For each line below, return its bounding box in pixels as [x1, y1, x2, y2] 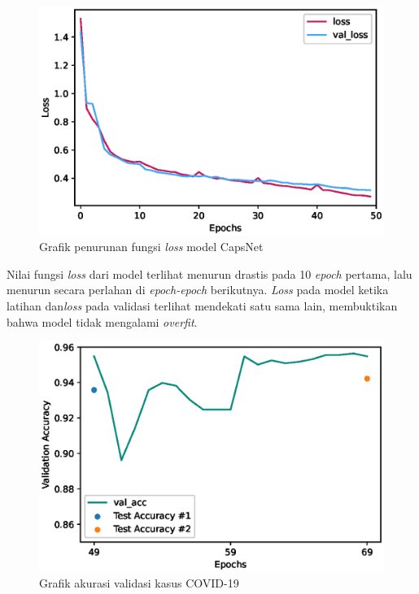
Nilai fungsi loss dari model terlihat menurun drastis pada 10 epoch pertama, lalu [7, 265, 412, 282]
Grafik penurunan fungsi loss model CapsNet [39, 238, 264, 255]
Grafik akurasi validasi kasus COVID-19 [39, 574, 239, 592]
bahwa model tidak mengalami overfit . [7, 313, 198, 330]
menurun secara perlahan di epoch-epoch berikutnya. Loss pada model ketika [7, 281, 389, 298]
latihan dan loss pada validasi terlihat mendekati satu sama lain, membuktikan [7, 297, 398, 314]
